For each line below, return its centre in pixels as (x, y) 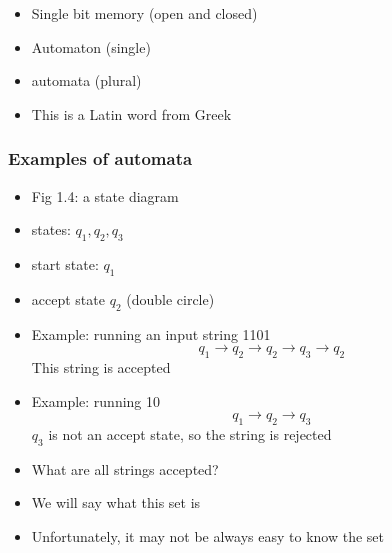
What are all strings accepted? (125, 468)
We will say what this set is (116, 502)
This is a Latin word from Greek (131, 113)
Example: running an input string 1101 (151, 333)
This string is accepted (101, 366)
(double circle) (170, 298)
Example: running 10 (96, 400)
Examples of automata (100, 158)
